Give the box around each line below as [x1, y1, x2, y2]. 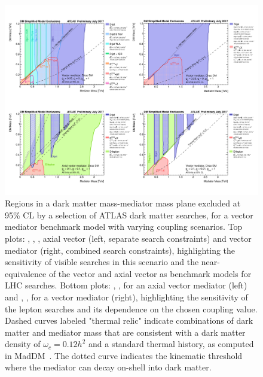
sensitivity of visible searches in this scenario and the [5, 256, 199, 268]
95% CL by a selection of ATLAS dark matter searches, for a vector [5, 208, 253, 221]
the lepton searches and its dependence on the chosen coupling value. [5, 302, 258, 315]
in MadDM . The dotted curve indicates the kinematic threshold [5, 349, 243, 361]
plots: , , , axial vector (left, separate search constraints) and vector [5, 232, 252, 244]
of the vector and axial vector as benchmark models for [48, 267, 252, 279]
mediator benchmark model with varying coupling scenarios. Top [5, 220, 243, 233]
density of [5, 338, 41, 350]
